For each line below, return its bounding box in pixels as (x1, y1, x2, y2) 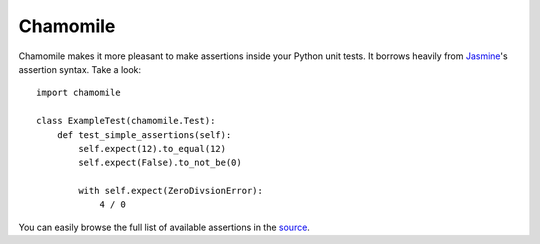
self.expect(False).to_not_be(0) (78, 157, 242, 169)
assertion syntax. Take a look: (18, 63, 142, 75)
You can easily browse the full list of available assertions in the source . (18, 221, 310, 233)
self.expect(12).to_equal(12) (78, 143, 227, 154)
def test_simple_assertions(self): (56, 129, 232, 140)
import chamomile (36, 87, 121, 99)
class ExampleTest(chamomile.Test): (36, 115, 216, 127)
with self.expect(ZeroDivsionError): (78, 185, 264, 197)
